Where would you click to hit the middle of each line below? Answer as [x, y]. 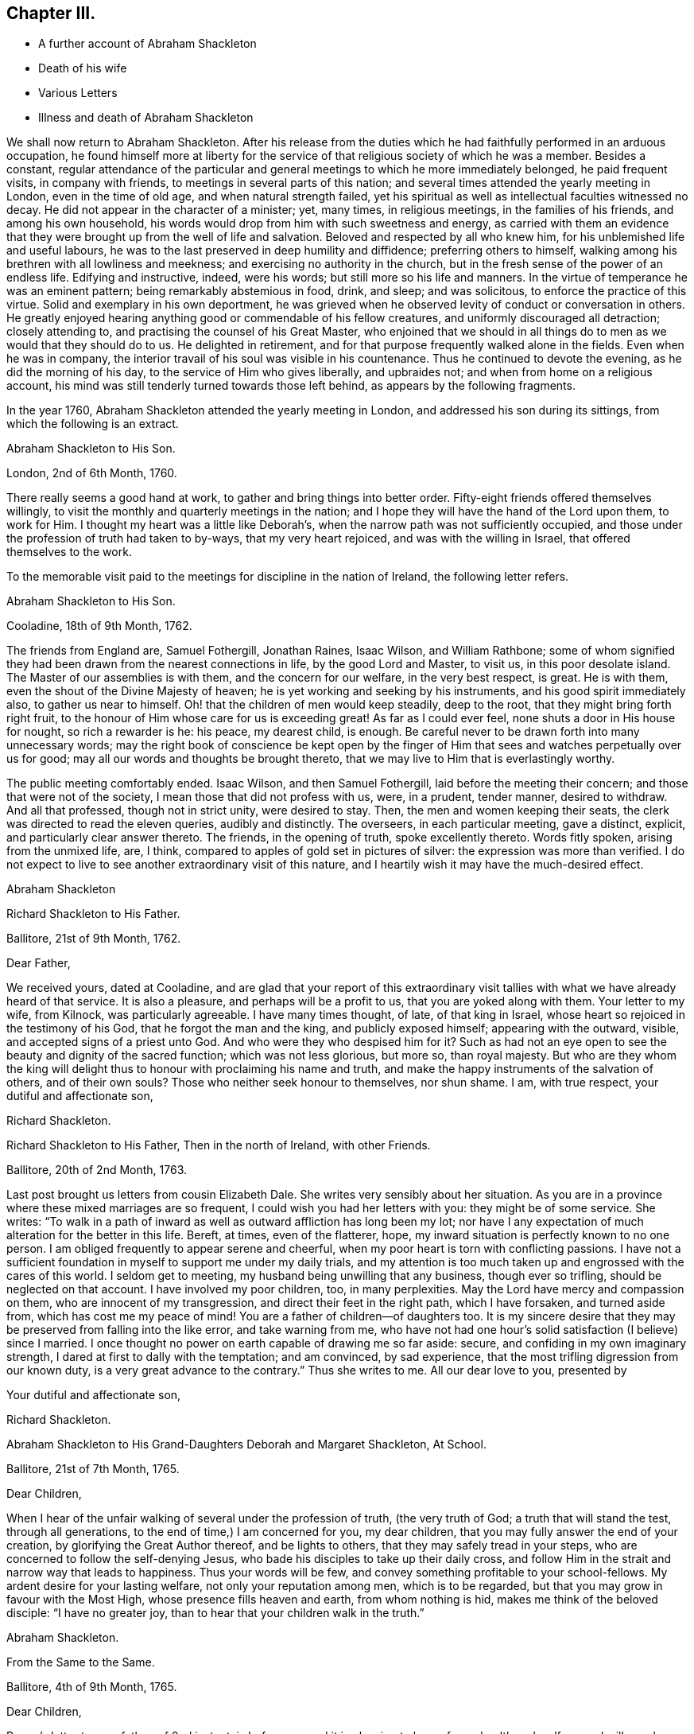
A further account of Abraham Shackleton [147, 44]
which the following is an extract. [93, 424]
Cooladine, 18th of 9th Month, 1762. [99, 626]
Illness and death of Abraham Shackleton [146, 118]
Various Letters [78, 93]
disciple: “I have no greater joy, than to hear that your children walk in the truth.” [215, 1613]
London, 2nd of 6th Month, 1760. [92, 473]
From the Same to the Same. [81, 1662]
